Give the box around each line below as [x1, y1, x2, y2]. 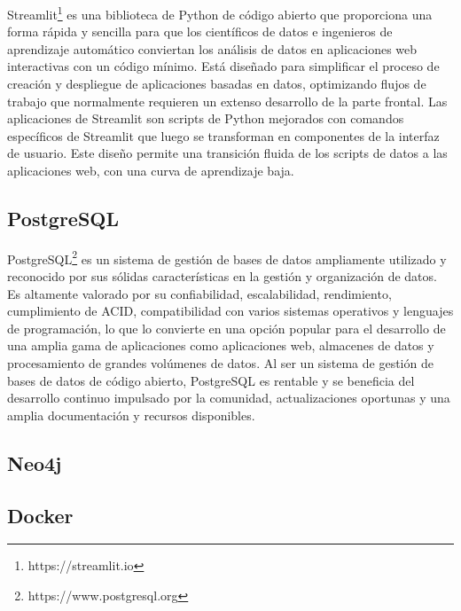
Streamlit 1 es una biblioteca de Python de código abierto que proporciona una [7, 3, 433, 23]
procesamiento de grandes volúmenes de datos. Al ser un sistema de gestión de [7, 354, 434, 372]
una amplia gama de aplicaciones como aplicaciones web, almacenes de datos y [7, 336, 434, 355]
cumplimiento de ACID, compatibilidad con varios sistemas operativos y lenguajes [7, 302, 454, 320]
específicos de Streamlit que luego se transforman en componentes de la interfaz [7, 126, 440, 145]
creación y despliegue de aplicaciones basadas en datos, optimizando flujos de [7, 74, 426, 93]
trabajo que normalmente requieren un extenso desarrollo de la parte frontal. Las [7, 91, 448, 110]
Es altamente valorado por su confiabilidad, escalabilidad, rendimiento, [7, 284, 392, 302]
